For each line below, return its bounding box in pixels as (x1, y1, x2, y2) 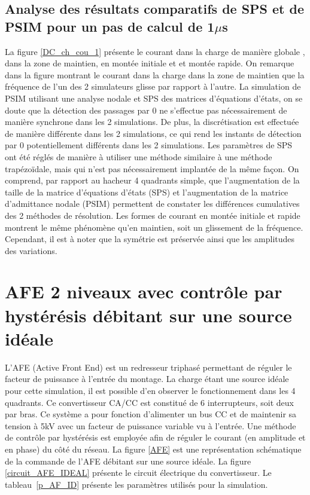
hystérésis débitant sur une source (5, 302, 292, 327)
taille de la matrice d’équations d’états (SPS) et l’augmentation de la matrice (5, 185, 288, 198)
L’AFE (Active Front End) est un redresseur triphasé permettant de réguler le (5, 360, 292, 373)
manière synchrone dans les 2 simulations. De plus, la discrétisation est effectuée (5, 115, 299, 128)
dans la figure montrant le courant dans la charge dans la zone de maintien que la (5, 68, 305, 81)
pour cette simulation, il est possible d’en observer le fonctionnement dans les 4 (5, 384, 296, 396)
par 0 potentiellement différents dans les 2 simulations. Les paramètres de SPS (5, 139, 293, 151)
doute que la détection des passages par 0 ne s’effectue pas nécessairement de (5, 103, 287, 116)
